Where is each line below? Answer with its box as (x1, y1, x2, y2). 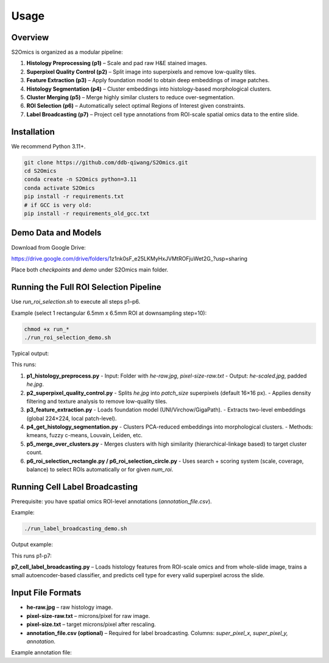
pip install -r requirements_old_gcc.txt (24, 210, 150, 217)
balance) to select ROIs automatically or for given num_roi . (26, 466, 174, 473)
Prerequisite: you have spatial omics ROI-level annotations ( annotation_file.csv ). (11, 497, 213, 505)
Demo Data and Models (11, 228, 102, 238)
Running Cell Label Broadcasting (11, 482, 138, 492)
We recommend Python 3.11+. (11, 142, 86, 150)
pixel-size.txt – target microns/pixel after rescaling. (26, 621, 157, 628)
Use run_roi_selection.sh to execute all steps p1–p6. (11, 298, 141, 306)
